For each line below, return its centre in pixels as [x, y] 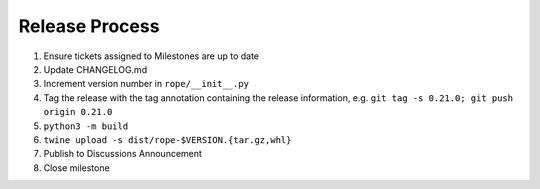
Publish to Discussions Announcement [122, 154]
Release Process [89, 26]
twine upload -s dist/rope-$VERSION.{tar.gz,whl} [167, 139]
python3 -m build [86, 126]
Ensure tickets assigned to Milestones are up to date [151, 56]
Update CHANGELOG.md [95, 69]
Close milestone [76, 167]
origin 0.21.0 [78, 112]
